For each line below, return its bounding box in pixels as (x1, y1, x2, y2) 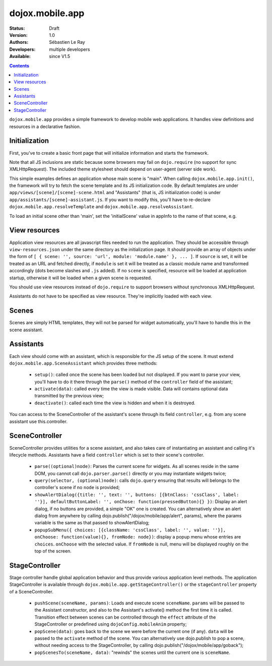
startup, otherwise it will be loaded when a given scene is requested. (9, 275, 152, 281)
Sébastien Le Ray (49, 39, 85, 45)
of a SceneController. (9, 588, 54, 594)
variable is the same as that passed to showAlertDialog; (34, 520, 150, 526)
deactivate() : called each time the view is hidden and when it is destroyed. (34, 400, 196, 406)
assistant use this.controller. (9, 418, 68, 425)
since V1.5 (49, 53, 71, 59)
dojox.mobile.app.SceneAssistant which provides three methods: (9, 360, 158, 366)
